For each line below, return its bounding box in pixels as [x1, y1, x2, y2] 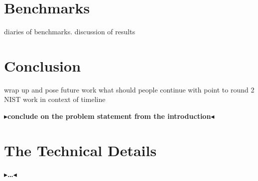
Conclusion [4, 55, 81, 76]
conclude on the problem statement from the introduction [7, 111, 211, 121]
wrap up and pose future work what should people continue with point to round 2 [4, 84, 255, 94]
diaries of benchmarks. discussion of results [4, 26, 135, 37]
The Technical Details [4, 140, 157, 160]
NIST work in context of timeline [4, 94, 106, 104]
